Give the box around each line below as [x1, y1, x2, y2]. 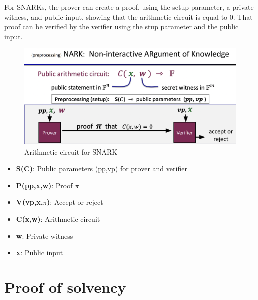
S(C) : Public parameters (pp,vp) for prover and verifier [16, 163, 187, 174]
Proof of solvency [4, 277, 126, 297]
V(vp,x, [16, 197, 43, 207]
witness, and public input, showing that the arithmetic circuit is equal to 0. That [4, 11, 253, 22]
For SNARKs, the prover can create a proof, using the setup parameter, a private [4, 2, 254, 12]
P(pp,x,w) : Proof [16, 180, 73, 190]
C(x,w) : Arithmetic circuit [16, 214, 100, 224]
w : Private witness [16, 230, 73, 241]
